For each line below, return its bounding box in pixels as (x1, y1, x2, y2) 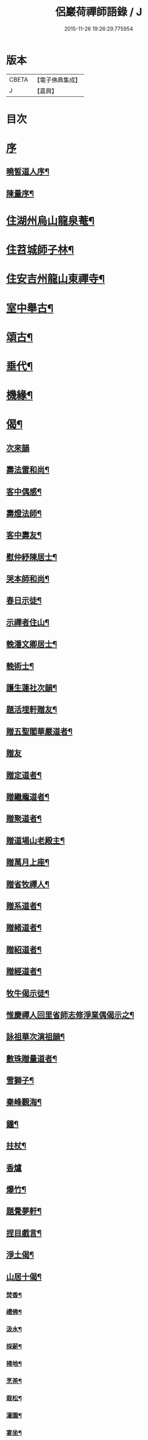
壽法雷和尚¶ (6, 465, 50, 475)
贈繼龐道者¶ (6, 791, 50, 802)
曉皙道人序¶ (6, 167, 50, 177)
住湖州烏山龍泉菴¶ (6, 214, 95, 228)
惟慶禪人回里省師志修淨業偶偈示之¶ (6, 1010, 134, 1020)
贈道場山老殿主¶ (6, 835, 65, 845)
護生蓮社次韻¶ (6, 683, 58, 693)
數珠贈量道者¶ (6, 1053, 58, 1063)
